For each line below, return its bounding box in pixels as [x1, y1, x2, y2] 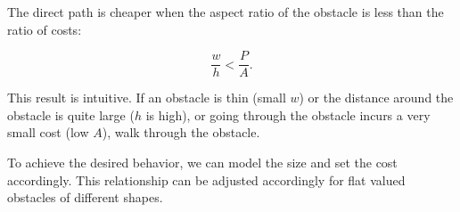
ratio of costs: [7, 20, 82, 38]
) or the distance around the [299, 88, 454, 107]
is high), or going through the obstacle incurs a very [145, 105, 431, 124]
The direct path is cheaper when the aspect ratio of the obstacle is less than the [7, 3, 444, 20]
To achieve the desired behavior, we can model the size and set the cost [7, 153, 398, 172]
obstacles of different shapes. [7, 188, 163, 207]
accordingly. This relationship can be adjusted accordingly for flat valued [7, 170, 406, 189]
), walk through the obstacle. [102, 123, 260, 142]
